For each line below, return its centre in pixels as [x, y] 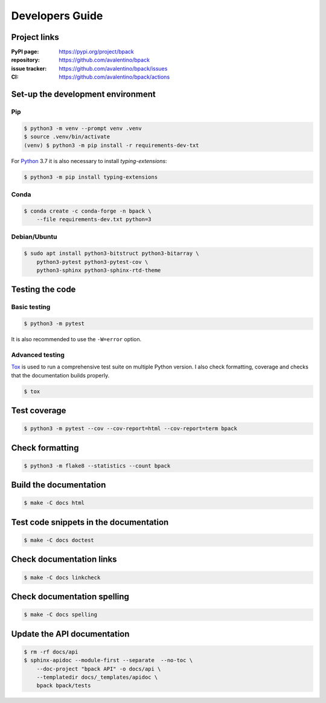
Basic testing [31, 307]
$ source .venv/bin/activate [67, 137]
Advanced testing [38, 355]
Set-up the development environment [84, 95]
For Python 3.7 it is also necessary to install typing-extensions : [89, 161]
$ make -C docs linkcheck [62, 577]
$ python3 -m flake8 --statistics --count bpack [97, 466]
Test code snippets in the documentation [90, 522]
